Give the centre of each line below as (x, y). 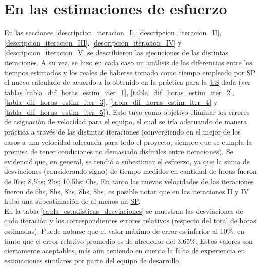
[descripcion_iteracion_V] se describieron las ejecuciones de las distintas (116, 52)
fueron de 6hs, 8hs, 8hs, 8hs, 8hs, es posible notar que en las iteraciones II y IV (126, 191)
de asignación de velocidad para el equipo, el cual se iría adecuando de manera (126, 122)
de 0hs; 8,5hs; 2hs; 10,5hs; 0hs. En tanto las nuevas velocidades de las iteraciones (129, 181)
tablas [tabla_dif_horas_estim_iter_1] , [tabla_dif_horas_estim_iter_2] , (119, 92)
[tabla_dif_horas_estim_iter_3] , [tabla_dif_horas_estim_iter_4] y (111, 102)
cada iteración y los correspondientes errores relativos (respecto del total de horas (130, 221)
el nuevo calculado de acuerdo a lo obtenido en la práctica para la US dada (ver (127, 82)
